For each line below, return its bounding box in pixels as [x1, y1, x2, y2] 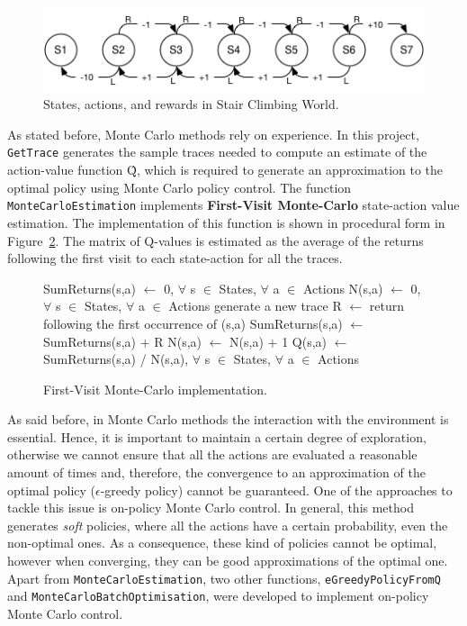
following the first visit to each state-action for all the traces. [7, 249, 343, 268]
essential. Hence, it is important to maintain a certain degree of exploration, [7, 427, 427, 446]
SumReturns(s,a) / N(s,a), [43, 349, 189, 368]
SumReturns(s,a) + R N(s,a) [43, 331, 202, 350]
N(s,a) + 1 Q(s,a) [229, 331, 327, 350]
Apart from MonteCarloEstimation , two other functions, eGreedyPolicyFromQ [7, 568, 441, 587]
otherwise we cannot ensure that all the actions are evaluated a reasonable [7, 445, 418, 464]
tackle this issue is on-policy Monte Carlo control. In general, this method [7, 498, 414, 517]
